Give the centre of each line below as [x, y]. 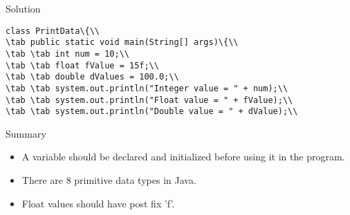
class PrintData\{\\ [53, 31]
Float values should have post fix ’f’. [98, 203]
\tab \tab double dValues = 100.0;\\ [92, 77]
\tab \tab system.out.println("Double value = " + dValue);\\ [152, 112]
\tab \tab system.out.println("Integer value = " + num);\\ [147, 88]
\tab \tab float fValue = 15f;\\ [82, 65]
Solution [23, 8]
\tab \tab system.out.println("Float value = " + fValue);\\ [149, 100]
